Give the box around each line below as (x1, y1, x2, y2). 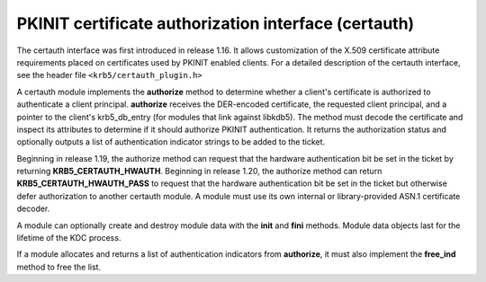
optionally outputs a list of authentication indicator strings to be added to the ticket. (16, 137, 326, 147)
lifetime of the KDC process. (16, 233, 121, 243)
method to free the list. (16, 261, 102, 272)
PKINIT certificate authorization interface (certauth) (16, 13, 415, 33)
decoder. (16, 203, 50, 215)
